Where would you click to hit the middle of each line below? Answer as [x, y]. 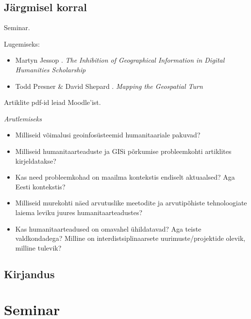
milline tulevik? [38, 247]
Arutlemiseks [23, 118]
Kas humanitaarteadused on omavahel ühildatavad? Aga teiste [108, 228]
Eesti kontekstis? [40, 186]
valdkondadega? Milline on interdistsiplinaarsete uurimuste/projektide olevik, [130, 238]
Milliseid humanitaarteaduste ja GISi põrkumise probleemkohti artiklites [123, 151]
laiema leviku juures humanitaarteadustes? [79, 212]
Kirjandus [29, 274]
